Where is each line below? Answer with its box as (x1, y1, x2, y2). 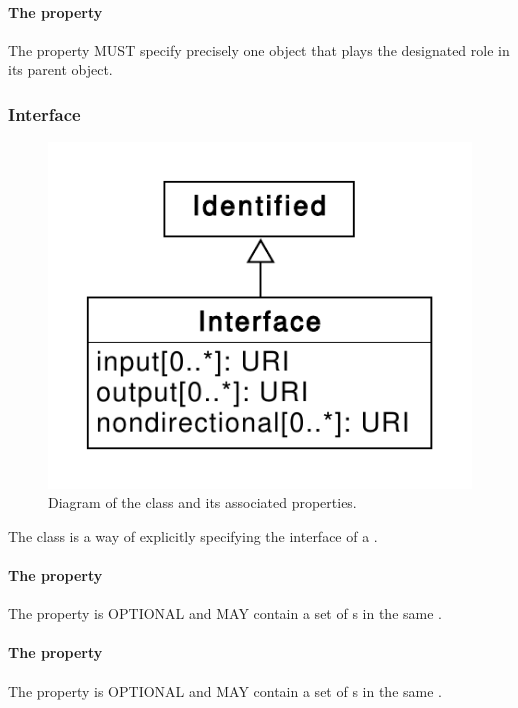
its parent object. (8, 59, 113, 80)
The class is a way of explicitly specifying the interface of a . (8, 525, 378, 546)
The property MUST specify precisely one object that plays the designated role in (8, 39, 510, 60)
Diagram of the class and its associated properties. (48, 492, 357, 513)
